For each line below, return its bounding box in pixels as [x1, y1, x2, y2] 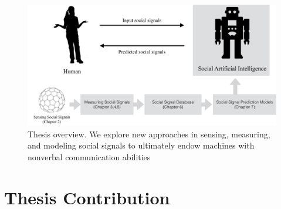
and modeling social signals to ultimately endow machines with [28, 139, 255, 151]
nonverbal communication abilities [28, 150, 151, 163]
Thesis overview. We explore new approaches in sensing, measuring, [28, 127, 270, 140]
